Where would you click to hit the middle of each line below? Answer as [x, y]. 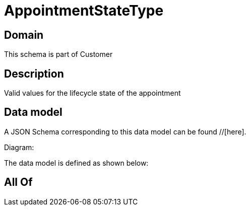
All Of [18, 182]
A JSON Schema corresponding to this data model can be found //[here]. [125, 131]
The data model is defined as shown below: [76, 163]
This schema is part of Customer [58, 54]
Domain [24, 35]
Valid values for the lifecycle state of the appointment [92, 93]
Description [34, 74]
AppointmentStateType [84, 11]
